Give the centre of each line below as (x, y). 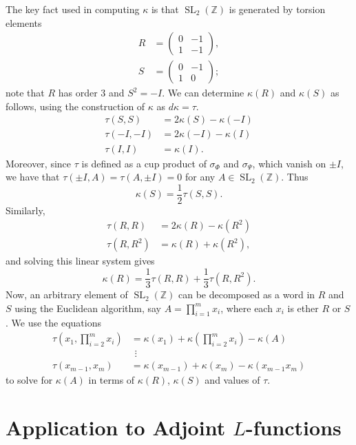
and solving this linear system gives (80, 261)
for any (200, 177)
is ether (303, 308)
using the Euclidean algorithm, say (88, 308)
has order (78, 93)
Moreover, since (39, 163)
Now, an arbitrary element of (67, 294)
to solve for (29, 380)
